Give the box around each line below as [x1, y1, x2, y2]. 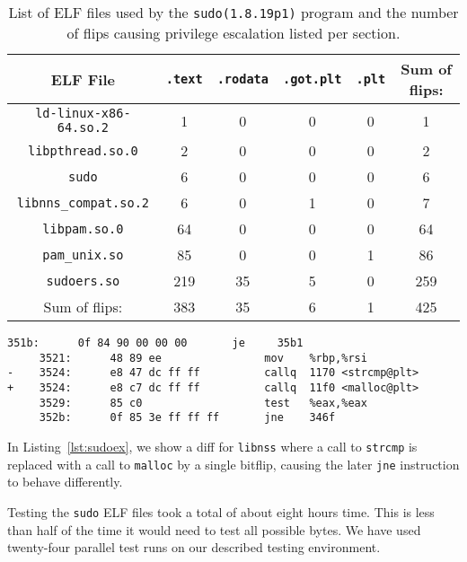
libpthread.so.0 [27, 143, 138, 158]
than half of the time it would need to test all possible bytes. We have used [7, 520, 421, 539]
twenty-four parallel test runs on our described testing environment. [7, 538, 381, 557]
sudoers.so [46, 273, 120, 288]
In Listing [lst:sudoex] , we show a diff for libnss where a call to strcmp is [7, 436, 418, 455]
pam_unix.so [42, 247, 124, 262]
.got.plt [282, 72, 342, 86]
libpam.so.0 [42, 221, 124, 236]
